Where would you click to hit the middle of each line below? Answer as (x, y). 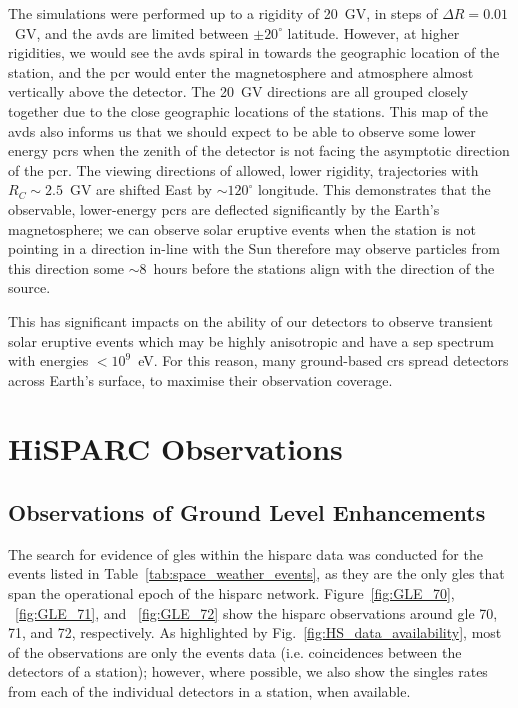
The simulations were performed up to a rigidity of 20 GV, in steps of (223, 13)
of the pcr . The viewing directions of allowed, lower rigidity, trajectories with (243, 169)
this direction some (66, 267)
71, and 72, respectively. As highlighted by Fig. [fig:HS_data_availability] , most (255, 632)
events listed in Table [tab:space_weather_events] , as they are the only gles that (256, 573)
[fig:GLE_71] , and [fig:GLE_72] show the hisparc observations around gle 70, (256, 612)
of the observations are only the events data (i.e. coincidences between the (235, 651)
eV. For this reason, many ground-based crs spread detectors (323, 360)
